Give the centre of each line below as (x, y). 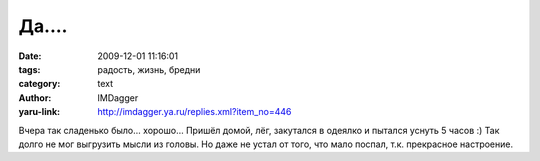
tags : (29, 69)
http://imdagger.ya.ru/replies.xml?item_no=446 (194, 112)
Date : (30, 56)
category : (39, 84)
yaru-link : (39, 112)
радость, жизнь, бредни (149, 69)
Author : (35, 97)
